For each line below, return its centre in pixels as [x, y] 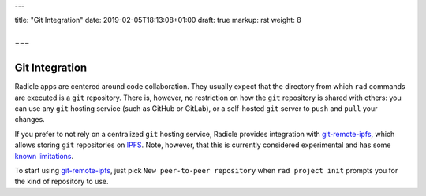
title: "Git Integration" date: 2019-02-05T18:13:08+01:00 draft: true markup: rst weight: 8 [158, 20]
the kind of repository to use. [62, 182]
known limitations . [44, 156]
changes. [30, 120]
